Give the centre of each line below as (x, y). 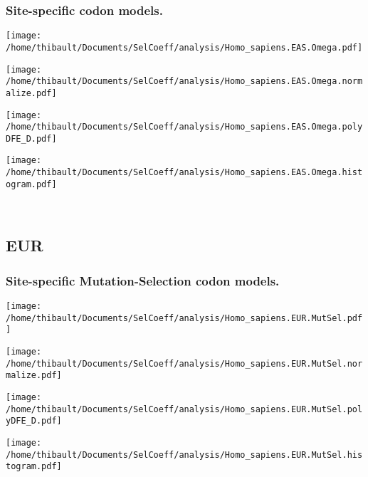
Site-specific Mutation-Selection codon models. (143, 280)
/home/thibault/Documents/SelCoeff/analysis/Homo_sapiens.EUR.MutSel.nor (184, 363)
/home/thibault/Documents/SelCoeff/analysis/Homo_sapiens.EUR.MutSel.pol (184, 409)
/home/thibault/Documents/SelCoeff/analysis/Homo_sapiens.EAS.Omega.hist (184, 173)
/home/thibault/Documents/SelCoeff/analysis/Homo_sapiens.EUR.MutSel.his (184, 455)
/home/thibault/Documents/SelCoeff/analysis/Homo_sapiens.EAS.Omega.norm (184, 82)
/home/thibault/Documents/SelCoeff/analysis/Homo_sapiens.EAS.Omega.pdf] (184, 47)
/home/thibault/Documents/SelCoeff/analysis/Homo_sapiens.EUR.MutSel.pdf (184, 318)
